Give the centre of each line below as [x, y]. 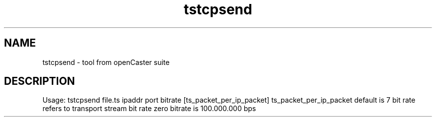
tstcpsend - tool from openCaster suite [106, 62]
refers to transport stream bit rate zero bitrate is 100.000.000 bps [149, 109]
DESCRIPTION [40, 81]
